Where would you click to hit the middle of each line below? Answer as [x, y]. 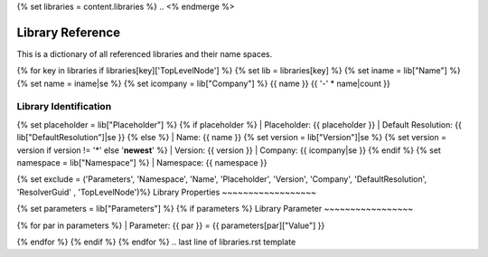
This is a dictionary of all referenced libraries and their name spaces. [145, 53]
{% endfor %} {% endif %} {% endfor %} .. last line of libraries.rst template [156, 242]
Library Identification [64, 107]
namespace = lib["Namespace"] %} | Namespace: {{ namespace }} [142, 162]
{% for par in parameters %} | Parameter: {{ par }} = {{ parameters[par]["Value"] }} [171, 225]
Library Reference [69, 32]
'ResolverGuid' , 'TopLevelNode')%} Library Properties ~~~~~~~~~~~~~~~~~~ [166, 192]
